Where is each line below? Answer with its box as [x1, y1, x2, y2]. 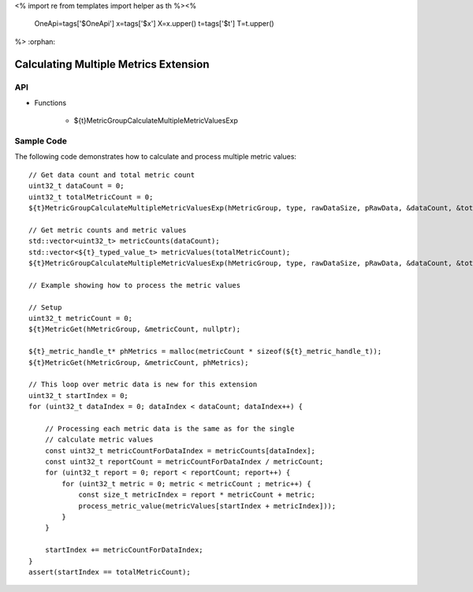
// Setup [28, 303, 62, 311]
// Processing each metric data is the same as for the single [44, 424, 295, 433]
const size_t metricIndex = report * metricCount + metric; [78, 490, 315, 500]
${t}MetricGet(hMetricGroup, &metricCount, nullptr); [28, 325, 240, 334]
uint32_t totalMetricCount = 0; [28, 192, 154, 201]
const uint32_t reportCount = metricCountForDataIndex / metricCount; [44, 457, 324, 467]
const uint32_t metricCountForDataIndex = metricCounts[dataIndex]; [44, 446, 315, 455]
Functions [34, 98, 67, 107]
